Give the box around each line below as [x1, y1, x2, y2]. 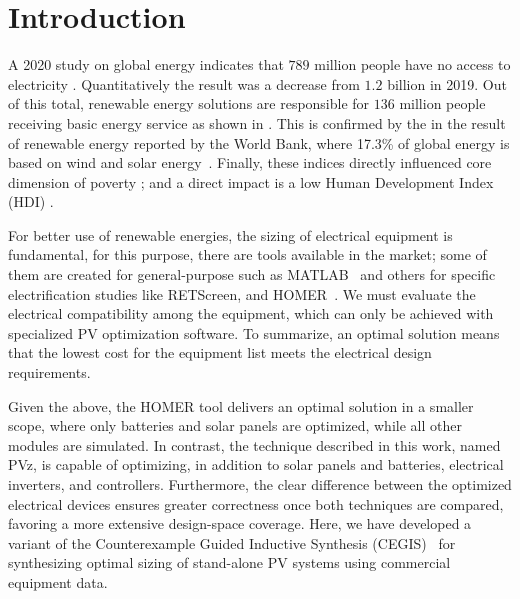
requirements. [8, 362, 91, 383]
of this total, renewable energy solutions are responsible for [8, 93, 370, 114]
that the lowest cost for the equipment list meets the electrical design [8, 342, 432, 363]
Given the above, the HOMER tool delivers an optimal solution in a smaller [8, 395, 474, 416]
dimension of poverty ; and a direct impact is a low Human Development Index [8, 171, 494, 192]
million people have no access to [314, 54, 511, 75]
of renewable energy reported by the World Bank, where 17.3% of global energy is [8, 132, 510, 153]
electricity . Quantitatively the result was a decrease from [8, 73, 360, 94]
